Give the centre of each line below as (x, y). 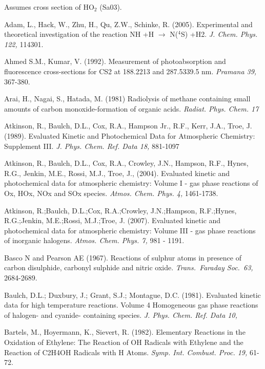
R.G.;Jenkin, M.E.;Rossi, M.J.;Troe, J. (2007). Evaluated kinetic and (113, 220)
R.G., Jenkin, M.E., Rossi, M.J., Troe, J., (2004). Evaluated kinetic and (117, 173)
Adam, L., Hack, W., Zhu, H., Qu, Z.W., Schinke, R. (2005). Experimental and (128, 24)
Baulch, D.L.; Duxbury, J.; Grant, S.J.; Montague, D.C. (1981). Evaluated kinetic (132, 295)
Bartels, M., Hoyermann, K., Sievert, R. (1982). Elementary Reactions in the (125, 332)
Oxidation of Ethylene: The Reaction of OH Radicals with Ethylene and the (124, 342)
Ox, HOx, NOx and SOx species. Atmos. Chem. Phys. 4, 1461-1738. (111, 193)
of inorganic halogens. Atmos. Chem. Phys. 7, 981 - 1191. (94, 240)
